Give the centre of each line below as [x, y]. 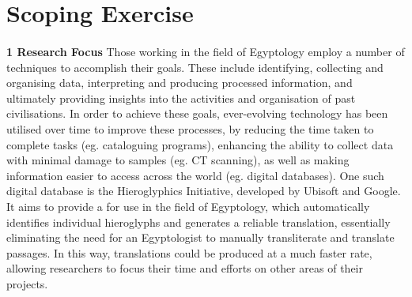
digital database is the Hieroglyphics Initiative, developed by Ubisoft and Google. [204, 191]
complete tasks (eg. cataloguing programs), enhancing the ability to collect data [200, 144]
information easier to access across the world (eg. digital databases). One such [195, 175]
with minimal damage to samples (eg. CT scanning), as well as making [178, 160]
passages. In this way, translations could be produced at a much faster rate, [189, 252]
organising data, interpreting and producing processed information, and [180, 83]
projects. [27, 283]
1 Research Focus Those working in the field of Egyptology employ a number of [206, 51]
